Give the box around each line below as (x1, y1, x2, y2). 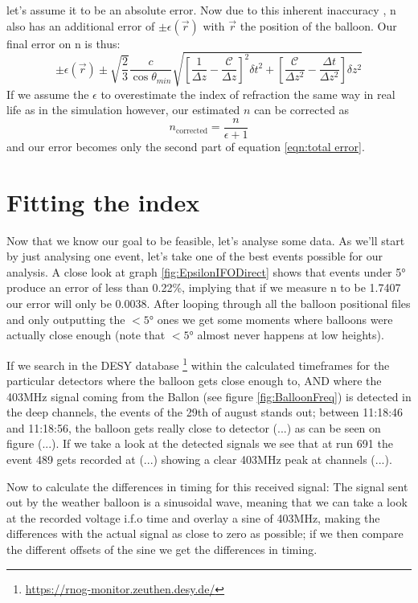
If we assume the (6, 85, 89, 102)
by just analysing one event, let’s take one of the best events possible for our (6, 248, 383, 265)
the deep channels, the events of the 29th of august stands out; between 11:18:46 (6, 404, 404, 420)
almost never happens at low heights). (197, 326, 384, 343)
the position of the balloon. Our (240, 17, 397, 34)
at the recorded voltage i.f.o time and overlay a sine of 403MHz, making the (6, 509, 380, 526)
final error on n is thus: (6, 35, 121, 51)
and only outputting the (6, 310, 125, 327)
